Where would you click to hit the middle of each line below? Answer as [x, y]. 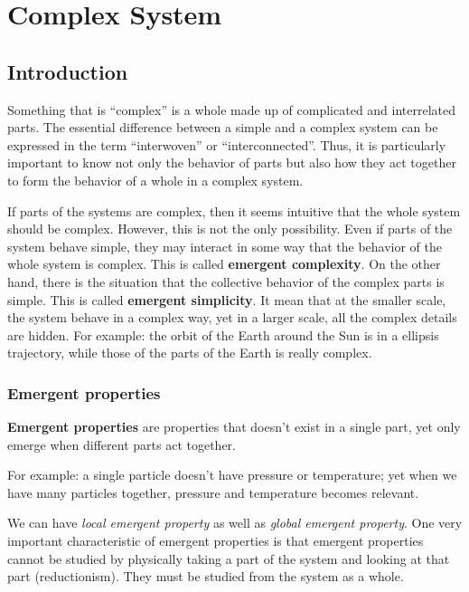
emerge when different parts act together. [122, 444]
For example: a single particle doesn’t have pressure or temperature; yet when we [232, 475]
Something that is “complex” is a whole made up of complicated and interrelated [232, 109]
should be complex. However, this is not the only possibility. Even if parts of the [230, 229]
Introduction [68, 71]
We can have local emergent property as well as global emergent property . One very [235, 523]
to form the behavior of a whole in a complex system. [155, 180]
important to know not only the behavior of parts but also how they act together [232, 162]
